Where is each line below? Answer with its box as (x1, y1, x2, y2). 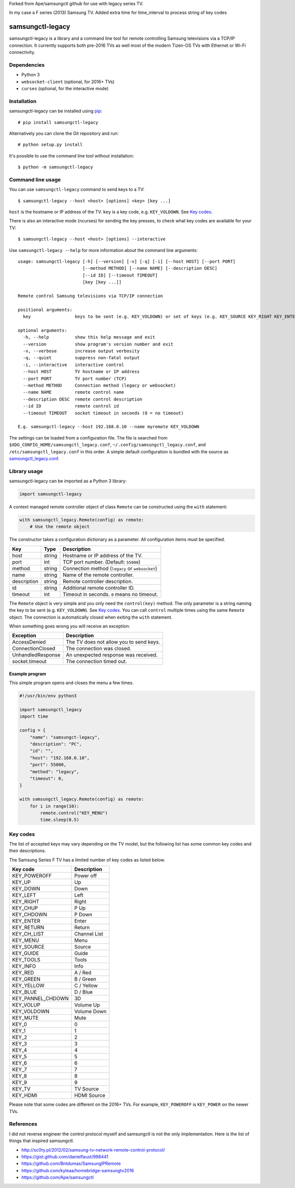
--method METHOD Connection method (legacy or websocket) (23, 383, 177, 388)
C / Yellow (74, 982, 98, 989)
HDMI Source (74, 1092, 106, 1099)
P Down (74, 911, 93, 918)
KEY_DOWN (12, 885, 40, 892)
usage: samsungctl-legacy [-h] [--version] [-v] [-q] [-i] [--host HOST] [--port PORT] (18, 258, 236, 264)
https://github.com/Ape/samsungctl (21, 1174, 94, 1181)
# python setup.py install (18, 142, 83, 148)
